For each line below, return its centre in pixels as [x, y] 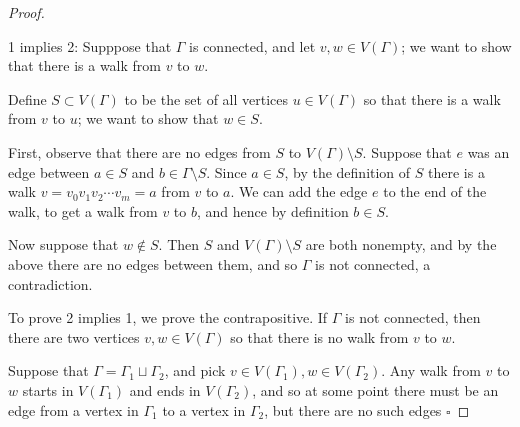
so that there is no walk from [319, 336]
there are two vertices [74, 336]
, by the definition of [347, 171]
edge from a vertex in [73, 409]
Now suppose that [63, 244]
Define [27, 98]
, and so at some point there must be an [375, 389]
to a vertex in [204, 409]
